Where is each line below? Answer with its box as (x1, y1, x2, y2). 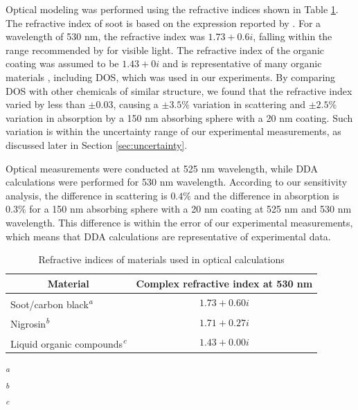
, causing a (113, 97, 159, 112)
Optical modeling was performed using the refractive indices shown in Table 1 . (6, 2, 339, 16)
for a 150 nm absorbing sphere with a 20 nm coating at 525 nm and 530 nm (29, 202, 352, 216)
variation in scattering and (193, 97, 305, 112)
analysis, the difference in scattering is (6, 188, 168, 202)
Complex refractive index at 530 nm (136, 276, 313, 290)
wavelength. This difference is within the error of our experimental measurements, (6, 215, 353, 229)
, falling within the (253, 29, 332, 44)
